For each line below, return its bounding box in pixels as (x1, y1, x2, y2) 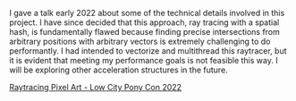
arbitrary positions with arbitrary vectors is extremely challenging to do (9, 36, 271, 46)
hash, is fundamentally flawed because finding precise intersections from (9, 27, 280, 37)
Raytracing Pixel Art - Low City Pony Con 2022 (9, 82, 182, 92)
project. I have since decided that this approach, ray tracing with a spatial (9, 17, 280, 28)
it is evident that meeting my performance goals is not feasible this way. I (9, 55, 279, 65)
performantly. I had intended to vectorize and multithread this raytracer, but (9, 46, 288, 56)
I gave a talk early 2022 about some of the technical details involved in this (9, 8, 285, 18)
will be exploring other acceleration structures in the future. (9, 64, 228, 75)
